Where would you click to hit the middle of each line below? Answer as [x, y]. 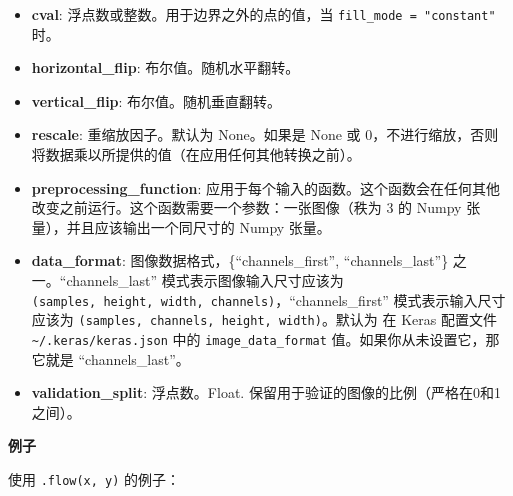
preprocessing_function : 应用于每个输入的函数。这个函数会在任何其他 [265, 187]
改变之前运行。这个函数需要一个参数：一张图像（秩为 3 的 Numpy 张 [256, 207]
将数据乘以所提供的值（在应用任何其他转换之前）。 [196, 154]
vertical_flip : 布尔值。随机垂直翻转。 [156, 100]
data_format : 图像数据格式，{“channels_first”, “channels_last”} [240, 260]
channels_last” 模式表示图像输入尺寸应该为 [205, 280]
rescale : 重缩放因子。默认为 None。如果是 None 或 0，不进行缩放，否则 [265, 134]
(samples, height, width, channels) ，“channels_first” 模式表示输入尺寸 [268, 299]
